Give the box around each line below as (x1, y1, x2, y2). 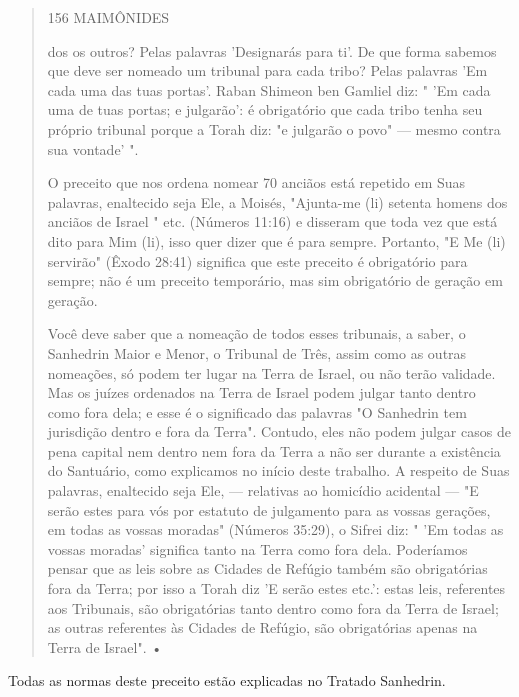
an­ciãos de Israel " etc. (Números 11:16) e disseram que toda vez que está (47, 211, 498, 232)
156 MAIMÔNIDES (47, 7, 170, 27)
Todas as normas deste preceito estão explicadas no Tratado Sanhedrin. (8, 670, 446, 691)
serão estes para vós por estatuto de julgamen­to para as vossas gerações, (47, 499, 491, 520)
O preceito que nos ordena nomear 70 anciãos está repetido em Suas (47, 172, 466, 193)
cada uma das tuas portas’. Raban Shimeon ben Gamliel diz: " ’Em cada (47, 79, 491, 100)
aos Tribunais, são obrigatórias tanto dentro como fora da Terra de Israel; (47, 597, 499, 618)
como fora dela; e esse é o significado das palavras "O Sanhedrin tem (47, 401, 467, 422)
